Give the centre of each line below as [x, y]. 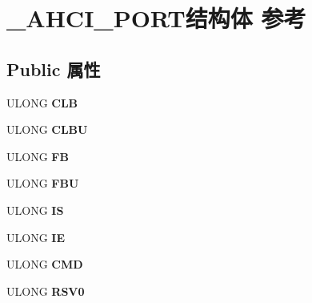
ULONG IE [36, 237]
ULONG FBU [43, 183]
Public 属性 [54, 69]
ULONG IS [35, 210]
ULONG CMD [45, 264]
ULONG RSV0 [46, 291]
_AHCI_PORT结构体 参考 [156, 18]
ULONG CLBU [47, 129]
